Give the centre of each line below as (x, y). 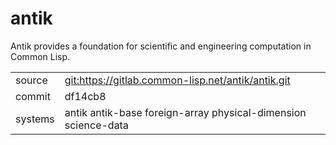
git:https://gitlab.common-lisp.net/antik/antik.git (177, 80)
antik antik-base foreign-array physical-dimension (185, 112)
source (31, 80)
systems (35, 119)
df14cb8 (85, 96)
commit (33, 96)
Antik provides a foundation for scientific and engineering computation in (161, 46)
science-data (96, 125)
